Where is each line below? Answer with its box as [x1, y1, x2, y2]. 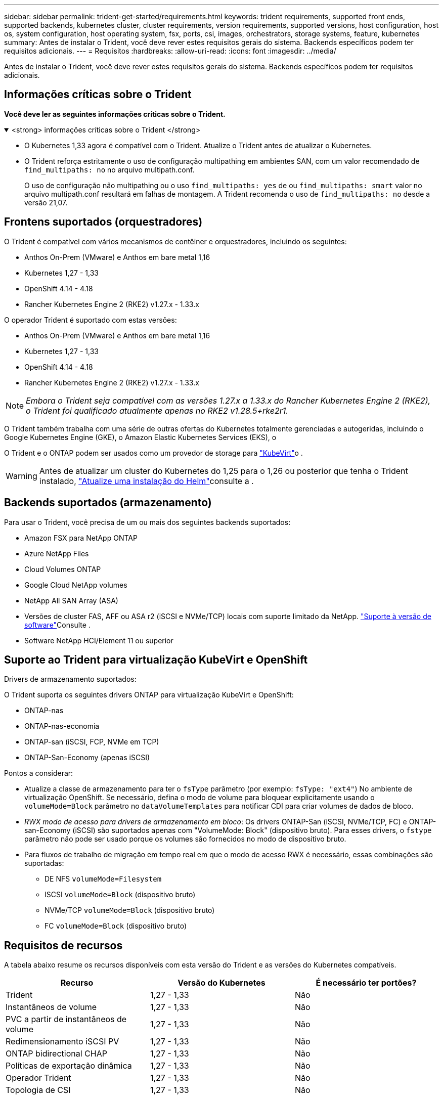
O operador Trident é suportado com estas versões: [4, 315, 177, 324]
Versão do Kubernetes [178, 978, 265, 988]
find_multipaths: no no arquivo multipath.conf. [24, 165, 195, 174]
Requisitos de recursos [4, 939, 123, 952]
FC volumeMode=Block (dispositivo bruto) [45, 921, 187, 931]
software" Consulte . [24, 620, 91, 629]
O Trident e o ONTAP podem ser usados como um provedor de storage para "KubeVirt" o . [4, 448, 303, 457]
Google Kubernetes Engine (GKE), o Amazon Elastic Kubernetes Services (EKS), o [4, 432, 277, 442]
